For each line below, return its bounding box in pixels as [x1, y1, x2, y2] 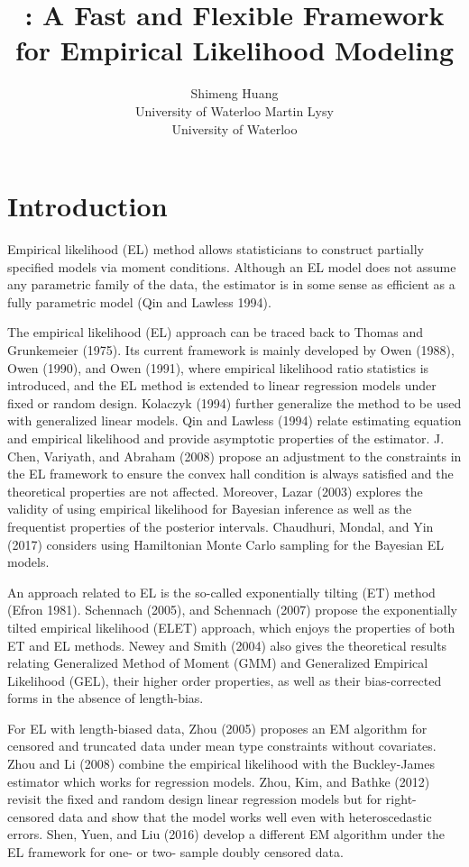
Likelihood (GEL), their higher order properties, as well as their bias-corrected [7, 671, 442, 689]
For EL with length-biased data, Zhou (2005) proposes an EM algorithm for [7, 718, 428, 737]
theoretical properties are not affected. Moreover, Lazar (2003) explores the [7, 481, 423, 500]
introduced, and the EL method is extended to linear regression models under [7, 376, 437, 395]
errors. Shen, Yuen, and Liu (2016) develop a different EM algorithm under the [7, 825, 445, 844]
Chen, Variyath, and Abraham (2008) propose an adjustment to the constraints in [7, 446, 462, 465]
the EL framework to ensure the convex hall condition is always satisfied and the [7, 464, 454, 483]
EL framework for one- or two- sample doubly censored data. [7, 843, 344, 862]
